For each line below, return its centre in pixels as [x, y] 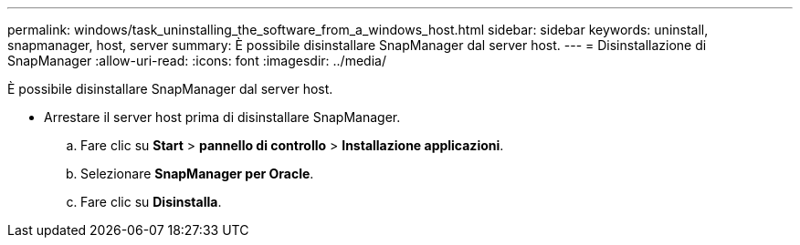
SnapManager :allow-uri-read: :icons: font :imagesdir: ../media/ [197, 61]
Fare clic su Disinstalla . [151, 202]
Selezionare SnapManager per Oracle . [197, 174]
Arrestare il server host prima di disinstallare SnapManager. [222, 117]
